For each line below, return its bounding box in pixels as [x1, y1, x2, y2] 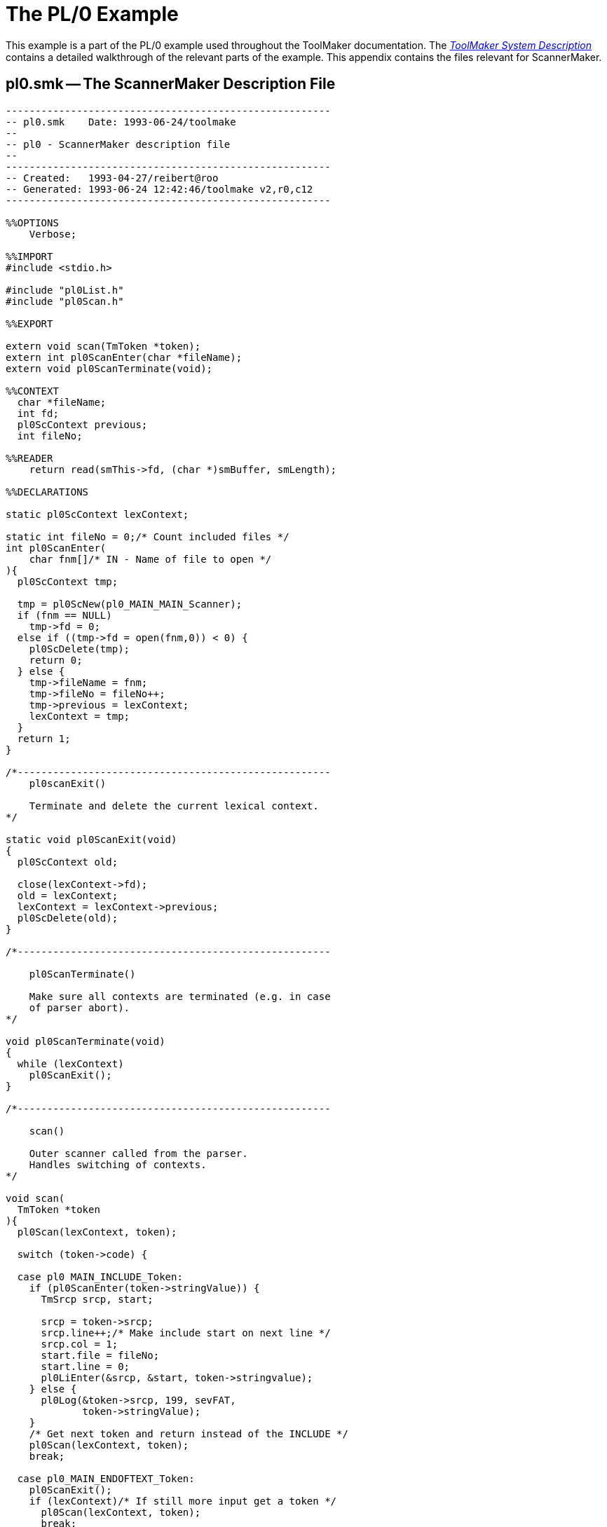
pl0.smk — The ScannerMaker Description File [6, 75, 336, 93]
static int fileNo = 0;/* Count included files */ [6, 530, 289, 542]
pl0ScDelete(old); [17, 912, 118, 924]
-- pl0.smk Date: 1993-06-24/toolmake [6, 116, 236, 128]
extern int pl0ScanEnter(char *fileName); [6, 351, 243, 363]
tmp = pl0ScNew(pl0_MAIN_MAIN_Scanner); [17, 598, 243, 610]
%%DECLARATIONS [6, 486, 89, 498]
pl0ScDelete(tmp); [29, 643, 130, 655]
